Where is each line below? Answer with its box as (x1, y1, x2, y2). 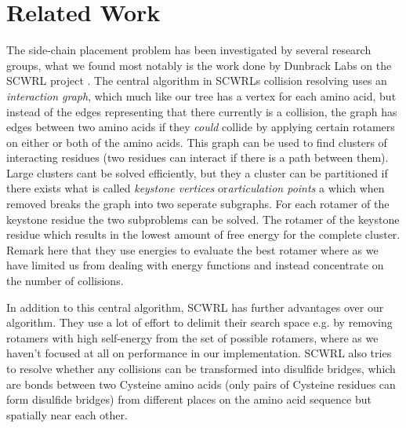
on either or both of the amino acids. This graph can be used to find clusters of (6, 134, 387, 150)
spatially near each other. (6, 406, 128, 423)
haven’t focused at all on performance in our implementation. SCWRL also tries (6, 345, 392, 361)
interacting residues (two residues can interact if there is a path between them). (6, 149, 389, 166)
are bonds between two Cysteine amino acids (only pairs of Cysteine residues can (6, 375, 396, 392)
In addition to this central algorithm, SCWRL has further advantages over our (6, 298, 384, 315)
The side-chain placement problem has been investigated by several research (6, 42, 372, 58)
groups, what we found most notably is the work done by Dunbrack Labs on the (6, 57, 392, 73)
